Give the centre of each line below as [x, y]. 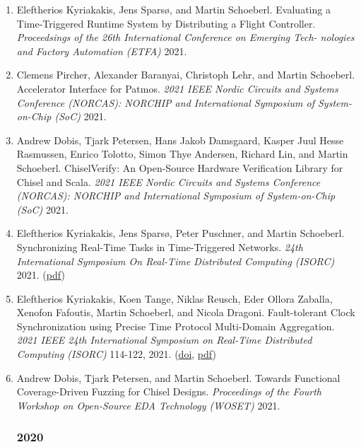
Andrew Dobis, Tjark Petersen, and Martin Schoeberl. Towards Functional [178, 377]
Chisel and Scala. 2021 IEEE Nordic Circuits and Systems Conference [168, 181]
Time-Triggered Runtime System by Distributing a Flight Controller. [166, 23]
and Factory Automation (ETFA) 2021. [102, 51]
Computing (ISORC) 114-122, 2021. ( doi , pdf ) [116, 354]
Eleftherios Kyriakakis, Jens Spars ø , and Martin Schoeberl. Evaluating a [173, 9]
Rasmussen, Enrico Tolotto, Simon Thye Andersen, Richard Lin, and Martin [182, 154]
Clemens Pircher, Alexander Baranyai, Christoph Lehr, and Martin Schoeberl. [186, 75]
